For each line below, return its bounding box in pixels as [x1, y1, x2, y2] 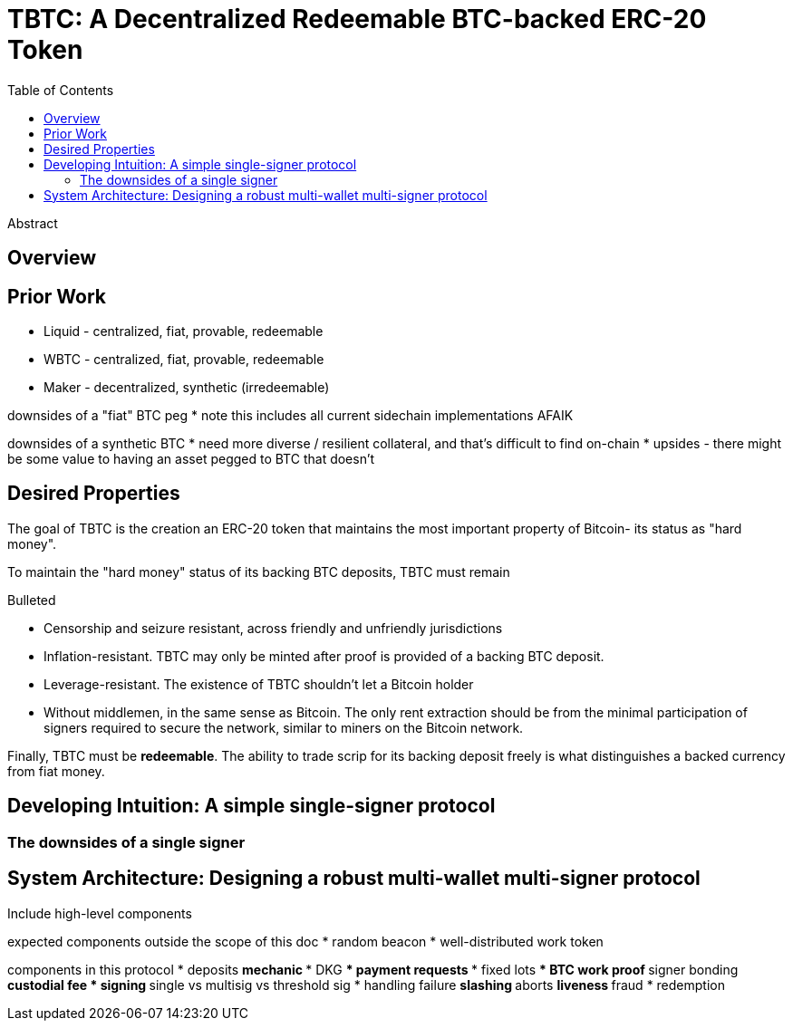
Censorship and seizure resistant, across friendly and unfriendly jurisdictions [44, 620, 503, 636]
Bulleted [7, 591, 56, 608]
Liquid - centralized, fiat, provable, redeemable [44, 323, 324, 340]
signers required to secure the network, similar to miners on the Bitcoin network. [44, 719, 524, 735]
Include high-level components [7, 905, 192, 921]
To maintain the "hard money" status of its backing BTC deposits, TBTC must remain [7, 563, 510, 580]
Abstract [7, 215, 58, 231]
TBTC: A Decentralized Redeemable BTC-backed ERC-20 [7, 4, 707, 34]
